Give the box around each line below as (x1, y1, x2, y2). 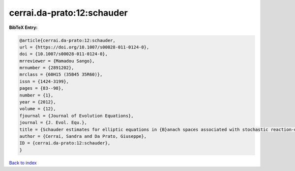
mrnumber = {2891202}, (19, 65, 74, 71)
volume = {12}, (19, 106, 56, 112)
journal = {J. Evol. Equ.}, (19, 120, 87, 125)
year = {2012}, (19, 99, 56, 105)
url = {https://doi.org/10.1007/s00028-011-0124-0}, (19, 44, 149, 50)
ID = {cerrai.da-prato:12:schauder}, (19, 140, 111, 146)
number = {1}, (19, 92, 54, 98)
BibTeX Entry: (9, 24, 38, 30)
